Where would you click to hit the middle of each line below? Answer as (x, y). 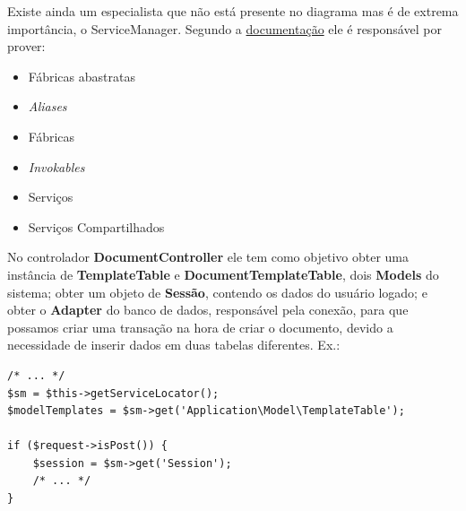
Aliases (47, 106)
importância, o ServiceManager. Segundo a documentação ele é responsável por (224, 28)
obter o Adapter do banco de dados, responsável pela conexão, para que (208, 310)
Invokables (56, 166)
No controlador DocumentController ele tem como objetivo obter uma (208, 257)
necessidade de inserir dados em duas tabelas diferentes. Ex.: (174, 345)
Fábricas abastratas (82, 76)
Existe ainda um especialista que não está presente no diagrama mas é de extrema (233, 11)
